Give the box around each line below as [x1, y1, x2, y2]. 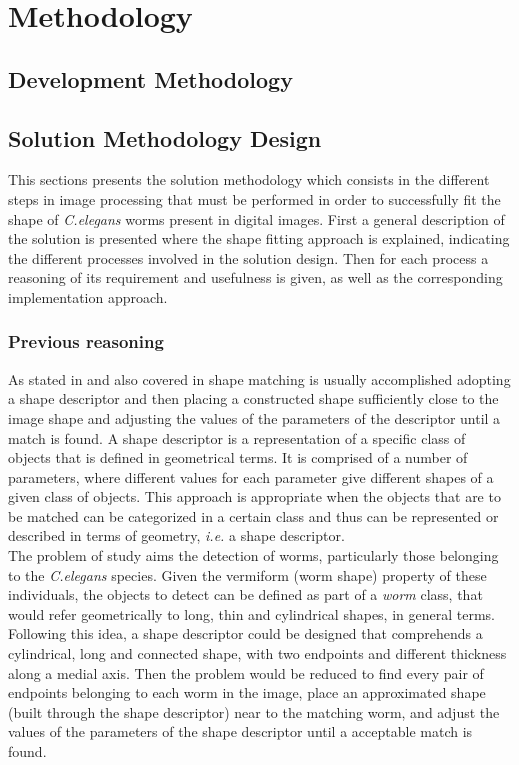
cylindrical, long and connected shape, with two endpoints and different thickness [8, 643, 507, 664]
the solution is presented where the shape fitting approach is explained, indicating [8, 228, 510, 249]
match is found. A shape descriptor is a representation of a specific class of [8, 427, 466, 448]
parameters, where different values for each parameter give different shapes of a [8, 466, 494, 487]
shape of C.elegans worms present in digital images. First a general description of [8, 208, 505, 229]
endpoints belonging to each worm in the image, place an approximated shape [8, 682, 486, 703]
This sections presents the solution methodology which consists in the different [8, 169, 490, 190]
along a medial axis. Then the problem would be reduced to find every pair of [8, 662, 484, 683]
